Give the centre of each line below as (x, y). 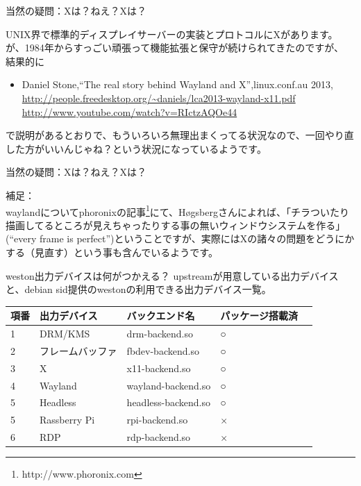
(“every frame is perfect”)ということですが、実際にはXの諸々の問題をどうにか (180, 238)
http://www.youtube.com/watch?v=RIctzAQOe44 (129, 111)
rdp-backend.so (159, 437)
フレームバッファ (78, 350)
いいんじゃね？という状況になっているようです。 (155, 148)
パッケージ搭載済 (259, 316)
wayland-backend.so (169, 385)
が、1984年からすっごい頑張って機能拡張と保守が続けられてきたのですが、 (175, 48)
